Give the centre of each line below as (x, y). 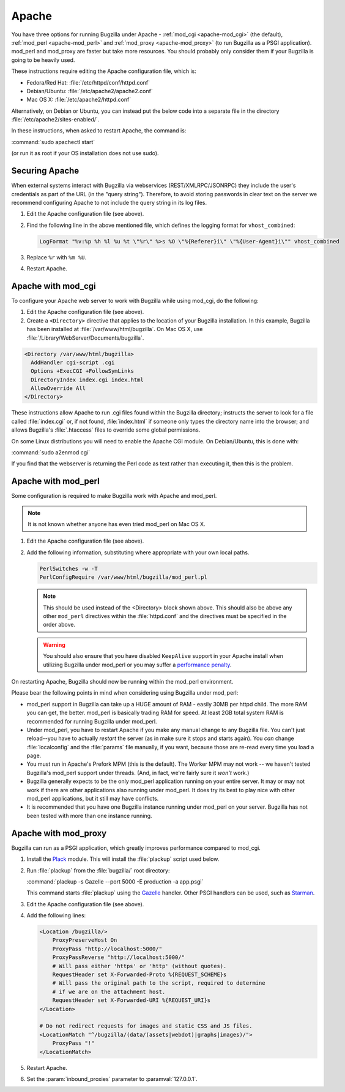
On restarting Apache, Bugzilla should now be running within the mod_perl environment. (122, 681)
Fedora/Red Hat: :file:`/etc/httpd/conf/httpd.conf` (88, 82)
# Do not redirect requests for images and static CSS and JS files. (146, 1026)
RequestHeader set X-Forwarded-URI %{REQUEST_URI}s (132, 1000)
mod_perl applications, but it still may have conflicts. (93, 799)
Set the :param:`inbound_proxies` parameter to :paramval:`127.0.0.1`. (112, 1079)
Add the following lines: (56, 915)
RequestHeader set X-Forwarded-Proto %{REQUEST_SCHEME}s (139, 975)
